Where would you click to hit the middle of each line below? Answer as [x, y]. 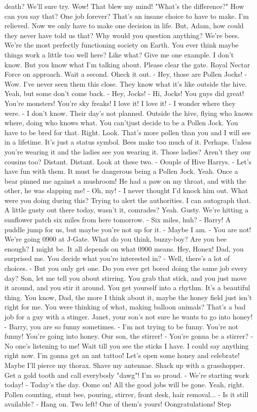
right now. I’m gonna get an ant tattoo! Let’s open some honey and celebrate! [122, 355]
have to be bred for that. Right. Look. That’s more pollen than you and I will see [128, 132]
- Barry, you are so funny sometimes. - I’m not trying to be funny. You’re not [121, 326]
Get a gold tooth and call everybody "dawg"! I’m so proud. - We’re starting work [127, 375]
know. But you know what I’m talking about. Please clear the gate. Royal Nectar [127, 64]
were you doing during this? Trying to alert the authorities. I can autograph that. [128, 200]
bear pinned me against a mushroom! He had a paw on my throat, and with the [125, 180]
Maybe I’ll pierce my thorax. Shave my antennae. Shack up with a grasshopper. [125, 365]
